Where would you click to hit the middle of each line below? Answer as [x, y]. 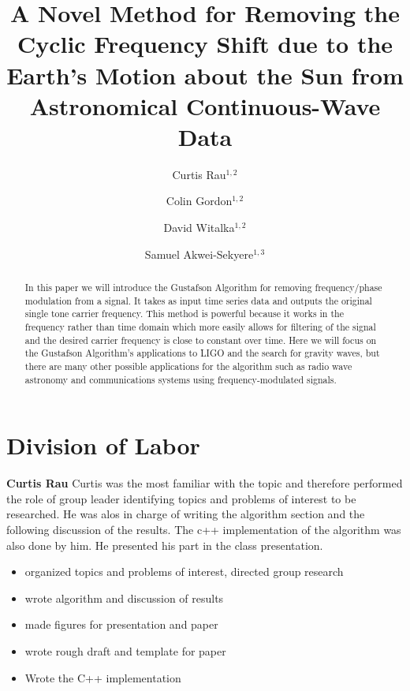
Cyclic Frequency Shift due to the [205, 44]
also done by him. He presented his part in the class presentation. [165, 545]
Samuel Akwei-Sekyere [199, 254]
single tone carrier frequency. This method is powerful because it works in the [184, 314]
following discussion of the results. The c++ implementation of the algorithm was [204, 530]
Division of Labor [103, 445]
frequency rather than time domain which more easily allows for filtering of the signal [200, 327]
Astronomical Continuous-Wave [205, 105]
